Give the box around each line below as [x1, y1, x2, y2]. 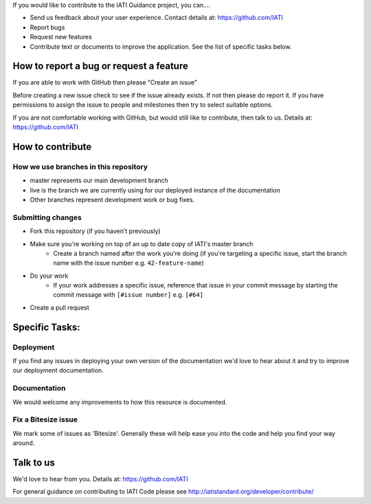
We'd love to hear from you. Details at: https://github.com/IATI [12, 474, 188, 483]
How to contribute [12, 141, 92, 153]
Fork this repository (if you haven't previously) [30, 227, 161, 235]
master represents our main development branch [30, 176, 168, 185]
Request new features [30, 33, 92, 41]
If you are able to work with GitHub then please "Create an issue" [12, 78, 198, 87]
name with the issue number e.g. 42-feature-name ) [53, 259, 204, 267]
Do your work [30, 272, 69, 280]
